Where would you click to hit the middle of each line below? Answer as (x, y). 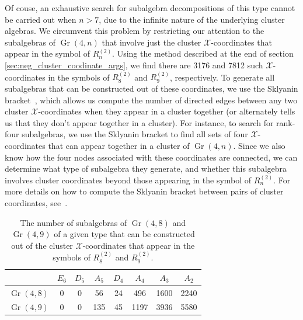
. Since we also (259, 145)
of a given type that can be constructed (124, 234)
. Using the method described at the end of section (203, 53)
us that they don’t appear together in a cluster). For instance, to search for (139, 122)
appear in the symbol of (47, 53)
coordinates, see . (36, 202)
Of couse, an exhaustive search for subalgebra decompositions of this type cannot (150, 8)
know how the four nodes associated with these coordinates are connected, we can (151, 157)
